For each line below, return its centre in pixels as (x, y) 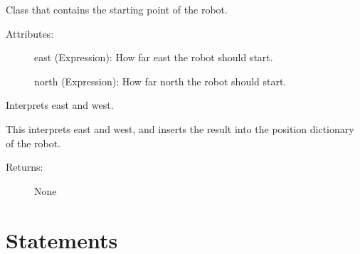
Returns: (25, 167)
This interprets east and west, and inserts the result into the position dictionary (180, 128)
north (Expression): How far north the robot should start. (160, 81)
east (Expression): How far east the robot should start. (154, 57)
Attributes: (30, 33)
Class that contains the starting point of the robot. (117, 9)
